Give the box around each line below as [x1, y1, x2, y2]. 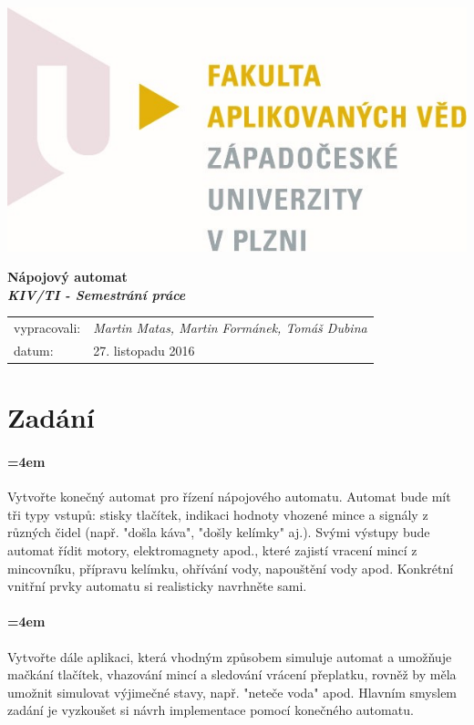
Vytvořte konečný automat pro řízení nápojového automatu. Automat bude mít [7, 487, 451, 506]
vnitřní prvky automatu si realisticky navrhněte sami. [7, 576, 307, 596]
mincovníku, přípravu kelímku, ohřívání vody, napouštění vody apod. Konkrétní [7, 558, 454, 577]
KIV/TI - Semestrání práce [7, 285, 186, 304]
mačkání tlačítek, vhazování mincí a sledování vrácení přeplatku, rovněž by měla [7, 665, 457, 684]
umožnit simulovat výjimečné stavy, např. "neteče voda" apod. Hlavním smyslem [7, 682, 458, 701]
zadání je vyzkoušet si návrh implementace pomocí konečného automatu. [7, 700, 414, 720]
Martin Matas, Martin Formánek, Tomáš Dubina [93, 318, 367, 337]
